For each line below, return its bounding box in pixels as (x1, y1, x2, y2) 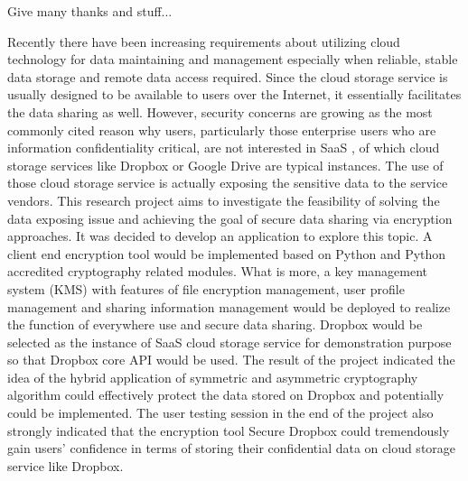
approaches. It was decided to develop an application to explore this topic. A (7, 227, 433, 245)
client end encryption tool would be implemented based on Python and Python (7, 244, 446, 263)
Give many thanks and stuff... (7, 2, 173, 20)
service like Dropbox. (7, 456, 124, 475)
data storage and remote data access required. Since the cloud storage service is (7, 67, 448, 86)
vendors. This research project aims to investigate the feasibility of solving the (7, 190, 440, 209)
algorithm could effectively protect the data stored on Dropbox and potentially (7, 385, 445, 404)
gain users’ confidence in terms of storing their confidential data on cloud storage (7, 439, 456, 458)
